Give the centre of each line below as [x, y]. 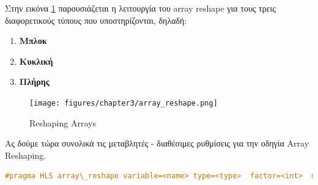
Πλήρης [34, 82]
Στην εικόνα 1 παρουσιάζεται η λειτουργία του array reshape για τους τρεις [140, 8]
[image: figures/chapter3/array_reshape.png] [124, 103]
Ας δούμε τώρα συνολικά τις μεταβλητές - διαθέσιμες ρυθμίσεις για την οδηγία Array [157, 143]
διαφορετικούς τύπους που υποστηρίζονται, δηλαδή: [96, 20]
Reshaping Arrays [63, 122]
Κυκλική [36, 61]
